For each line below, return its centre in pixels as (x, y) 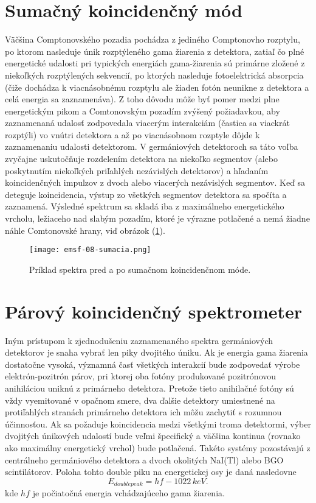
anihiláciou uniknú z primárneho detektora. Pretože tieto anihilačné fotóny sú (149, 388)
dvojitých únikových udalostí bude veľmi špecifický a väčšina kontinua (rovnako (153, 436)
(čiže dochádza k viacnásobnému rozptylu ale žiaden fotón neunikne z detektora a (157, 87)
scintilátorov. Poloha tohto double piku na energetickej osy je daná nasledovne (151, 472)
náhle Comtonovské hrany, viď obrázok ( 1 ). (85, 230)
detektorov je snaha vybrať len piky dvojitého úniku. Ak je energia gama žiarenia (156, 352)
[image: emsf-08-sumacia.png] (90, 250)
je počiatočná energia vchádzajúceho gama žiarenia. (129, 493)
